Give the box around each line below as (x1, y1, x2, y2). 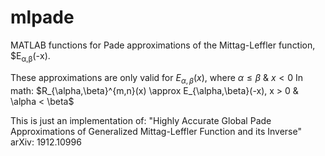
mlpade (10, 6, 75, 29)
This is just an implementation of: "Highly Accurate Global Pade (10, 114, 272, 126)
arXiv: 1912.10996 (10, 136, 82, 148)
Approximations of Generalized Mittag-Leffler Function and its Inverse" (10, 125, 302, 137)
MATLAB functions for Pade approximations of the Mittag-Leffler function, (10, 39, 316, 51)
